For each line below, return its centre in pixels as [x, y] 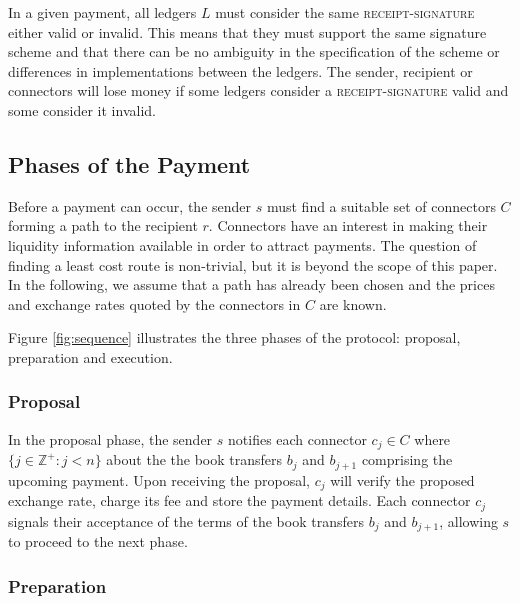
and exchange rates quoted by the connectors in [154, 303]
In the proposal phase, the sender [110, 438]
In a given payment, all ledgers [102, 12]
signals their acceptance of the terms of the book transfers [186, 520]
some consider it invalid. [82, 109]
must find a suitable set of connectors [381, 205]
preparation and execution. [90, 356]
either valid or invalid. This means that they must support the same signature [247, 31]
